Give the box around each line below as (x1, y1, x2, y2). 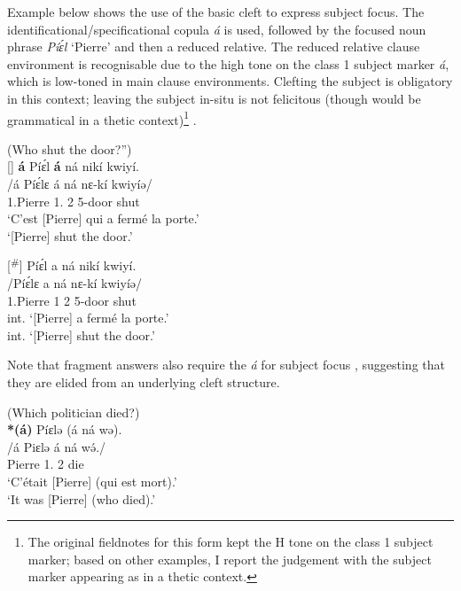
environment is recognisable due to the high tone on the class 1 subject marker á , (7, 54, 449, 73)
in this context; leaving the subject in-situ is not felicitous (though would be (7, 89, 421, 107)
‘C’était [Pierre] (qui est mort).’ (7, 471, 177, 490)
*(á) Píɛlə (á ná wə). (7, 420, 122, 439)
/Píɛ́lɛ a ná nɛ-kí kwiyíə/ (7, 273, 143, 292)
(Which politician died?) (7, 402, 140, 421)
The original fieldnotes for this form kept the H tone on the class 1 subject (27, 533, 434, 551)
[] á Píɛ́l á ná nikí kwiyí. (7, 157, 139, 175)
